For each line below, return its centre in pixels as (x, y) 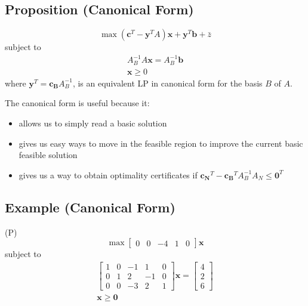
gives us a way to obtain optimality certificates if (108, 174)
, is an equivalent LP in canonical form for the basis (167, 83)
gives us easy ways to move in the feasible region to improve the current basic (161, 143)
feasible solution (48, 155)
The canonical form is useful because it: (77, 103)
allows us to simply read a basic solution (93, 123)
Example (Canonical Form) (90, 207)
